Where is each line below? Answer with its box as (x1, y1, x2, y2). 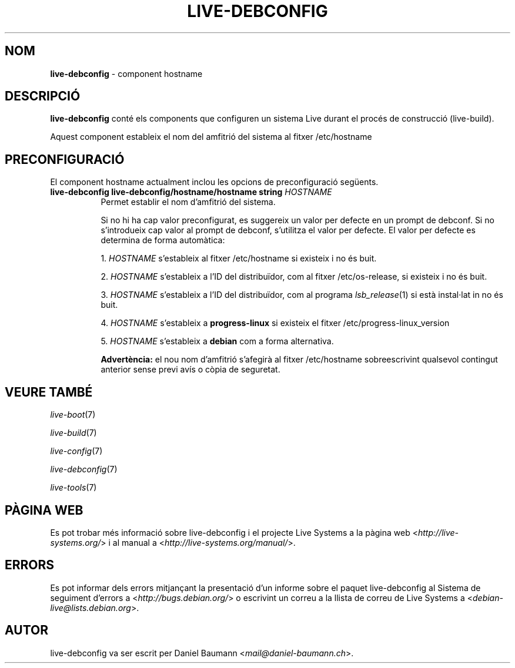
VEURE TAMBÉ (5, 384, 93, 400)
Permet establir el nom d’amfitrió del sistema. (101, 197, 276, 207)
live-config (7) (50, 446, 103, 456)
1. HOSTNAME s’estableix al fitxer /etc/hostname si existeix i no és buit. (101, 253, 377, 264)
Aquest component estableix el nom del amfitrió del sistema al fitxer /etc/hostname (50, 132, 372, 142)
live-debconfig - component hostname (50, 68, 203, 79)
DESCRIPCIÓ (5, 89, 81, 104)
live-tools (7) (50, 482, 97, 493)
